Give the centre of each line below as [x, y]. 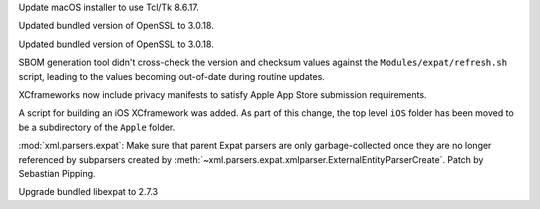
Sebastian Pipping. [57, 173]
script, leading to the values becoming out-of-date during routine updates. [171, 76]
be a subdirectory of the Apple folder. [97, 127]
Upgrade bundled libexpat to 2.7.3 [88, 192]
